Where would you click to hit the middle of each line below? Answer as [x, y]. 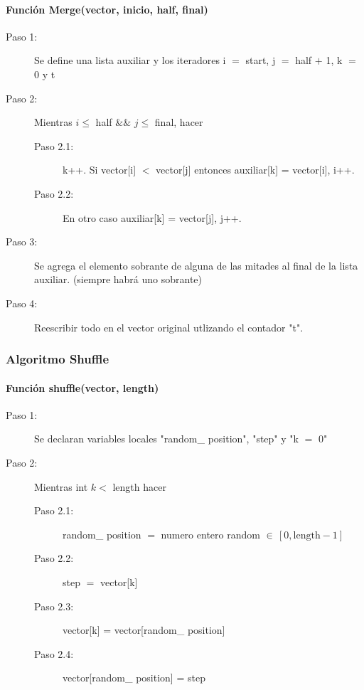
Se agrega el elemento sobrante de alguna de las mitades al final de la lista [196, 265]
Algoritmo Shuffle [58, 359]
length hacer [139, 486]
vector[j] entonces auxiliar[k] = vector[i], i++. [255, 170]
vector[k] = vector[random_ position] [144, 630]
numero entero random [210, 534]
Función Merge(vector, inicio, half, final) [107, 9]
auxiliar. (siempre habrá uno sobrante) [118, 279]
